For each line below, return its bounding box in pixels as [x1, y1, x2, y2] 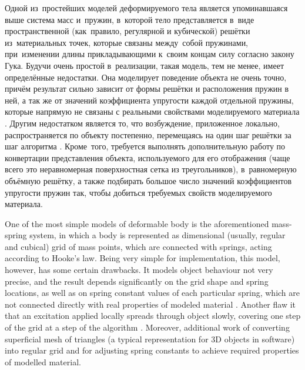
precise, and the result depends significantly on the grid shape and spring [5, 275, 269, 287]
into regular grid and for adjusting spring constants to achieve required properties [5, 344, 299, 356]
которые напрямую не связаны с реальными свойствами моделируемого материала [5, 105, 300, 118]
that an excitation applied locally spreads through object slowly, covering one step [5, 309, 301, 322]
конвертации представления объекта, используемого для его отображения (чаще [5, 151, 290, 164]
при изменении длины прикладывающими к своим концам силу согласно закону [5, 48, 294, 60]
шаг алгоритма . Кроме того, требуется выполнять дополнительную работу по [5, 140, 286, 152]
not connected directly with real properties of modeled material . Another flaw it [5, 298, 296, 310]
